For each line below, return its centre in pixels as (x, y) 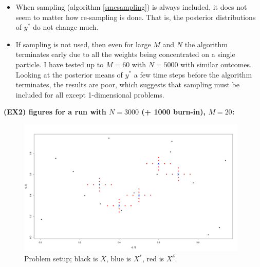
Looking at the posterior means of (69, 74)
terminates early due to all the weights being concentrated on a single (125, 54)
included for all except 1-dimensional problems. (90, 94)
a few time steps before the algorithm (193, 74)
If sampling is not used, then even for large (83, 44)
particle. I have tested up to (60, 64)
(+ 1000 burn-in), (174, 112)
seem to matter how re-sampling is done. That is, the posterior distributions (136, 17)
